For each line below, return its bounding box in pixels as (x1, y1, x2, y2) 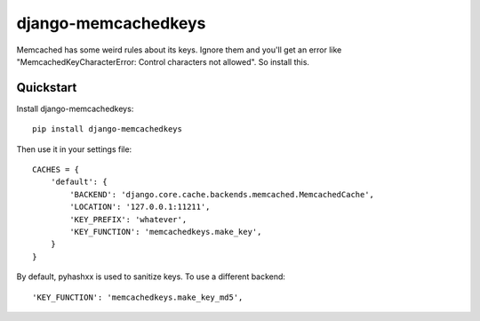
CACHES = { (32, 165, 80, 175)
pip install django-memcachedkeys (32, 124, 182, 134)
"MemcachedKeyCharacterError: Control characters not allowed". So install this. (16, 56, 310, 67)
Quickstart (16, 80, 77, 95)
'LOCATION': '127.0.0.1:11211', (69, 202, 211, 213)
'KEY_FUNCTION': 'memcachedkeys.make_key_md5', (32, 292, 244, 302)
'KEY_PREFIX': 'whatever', (69, 214, 188, 224)
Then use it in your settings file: (16, 143, 132, 155)
